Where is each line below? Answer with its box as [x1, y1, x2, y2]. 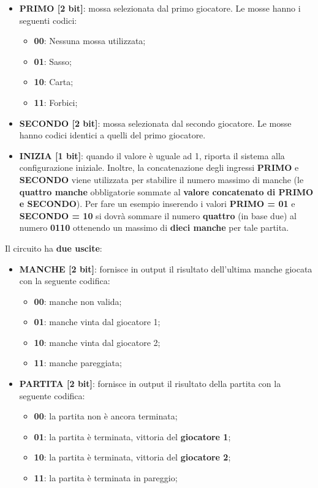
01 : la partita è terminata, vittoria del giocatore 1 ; [34, 430, 231, 443]
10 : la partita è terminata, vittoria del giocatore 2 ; [34, 451, 231, 464]
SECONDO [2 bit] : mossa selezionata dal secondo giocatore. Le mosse [19, 116, 292, 129]
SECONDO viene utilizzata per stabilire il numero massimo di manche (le [19, 173, 304, 186]
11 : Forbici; [34, 96, 78, 108]
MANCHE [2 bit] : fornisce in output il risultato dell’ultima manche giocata [19, 262, 312, 275]
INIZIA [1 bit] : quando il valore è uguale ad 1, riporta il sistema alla [19, 149, 285, 162]
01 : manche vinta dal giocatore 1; [34, 315, 161, 328]
